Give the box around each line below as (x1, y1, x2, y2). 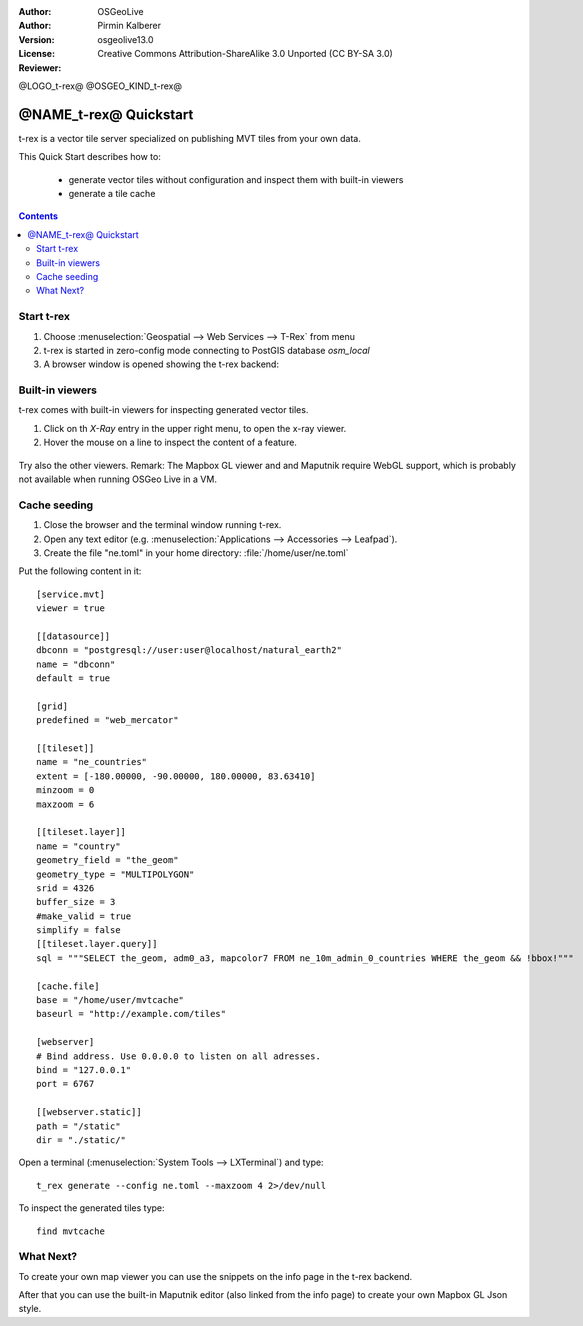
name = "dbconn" (36, 658, 116, 670)
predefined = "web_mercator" (36, 715, 179, 726)
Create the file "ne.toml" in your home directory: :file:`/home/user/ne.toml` (43, 546, 349, 559)
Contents (18, 210, 59, 222)
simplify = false (36, 925, 121, 936)
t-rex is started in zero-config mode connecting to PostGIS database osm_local (43, 344, 370, 356)
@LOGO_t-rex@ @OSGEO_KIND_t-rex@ (18, 80, 182, 92)
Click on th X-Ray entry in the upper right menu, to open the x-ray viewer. (43, 422, 347, 434)
